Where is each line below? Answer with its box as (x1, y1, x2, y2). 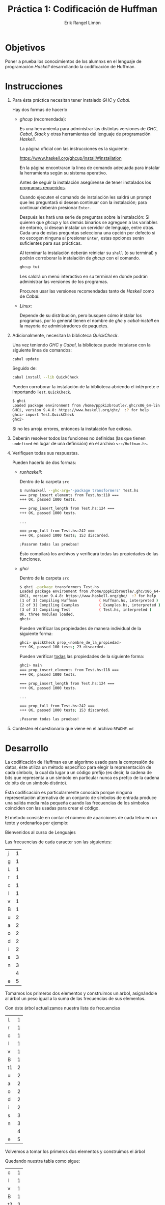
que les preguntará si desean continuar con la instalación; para (19, 199, 147, 205)
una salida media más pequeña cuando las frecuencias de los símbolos (5, 800, 149, 806)
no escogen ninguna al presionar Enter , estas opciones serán (19, 235, 144, 241)
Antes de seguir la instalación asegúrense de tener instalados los (19, 179, 151, 185)
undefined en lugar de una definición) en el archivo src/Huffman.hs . (12, 440, 148, 446)
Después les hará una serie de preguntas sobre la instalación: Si (19, 214, 150, 220)
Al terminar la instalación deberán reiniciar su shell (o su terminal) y (19, 250, 158, 256)
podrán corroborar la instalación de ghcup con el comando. (19, 255, 140, 261)
